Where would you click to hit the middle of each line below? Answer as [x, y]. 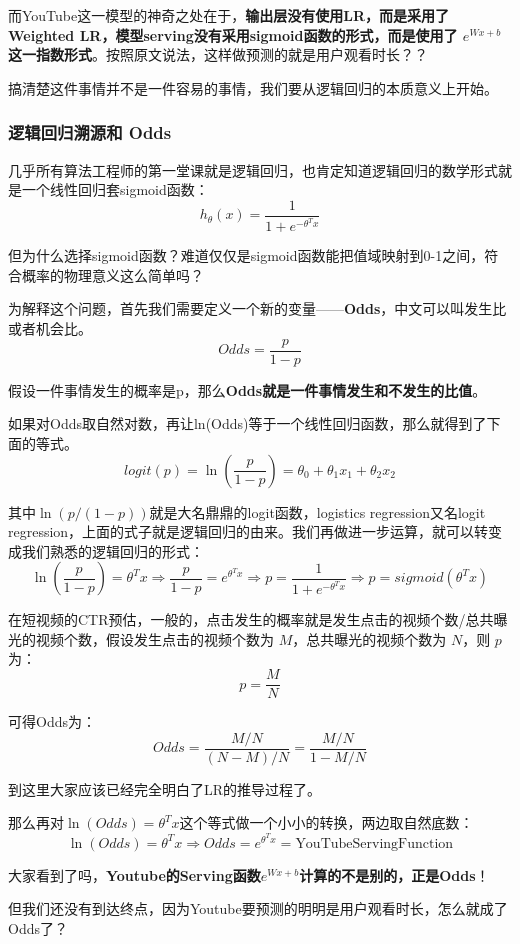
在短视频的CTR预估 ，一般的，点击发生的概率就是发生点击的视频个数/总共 [251, 619]
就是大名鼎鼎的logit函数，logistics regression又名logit [317, 511]
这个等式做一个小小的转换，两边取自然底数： [326, 822]
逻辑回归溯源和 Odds [90, 132]
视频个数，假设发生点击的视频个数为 [154, 638]
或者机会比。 [50, 328]
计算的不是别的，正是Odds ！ [394, 874]
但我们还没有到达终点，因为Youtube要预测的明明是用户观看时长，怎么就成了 [258, 908]
